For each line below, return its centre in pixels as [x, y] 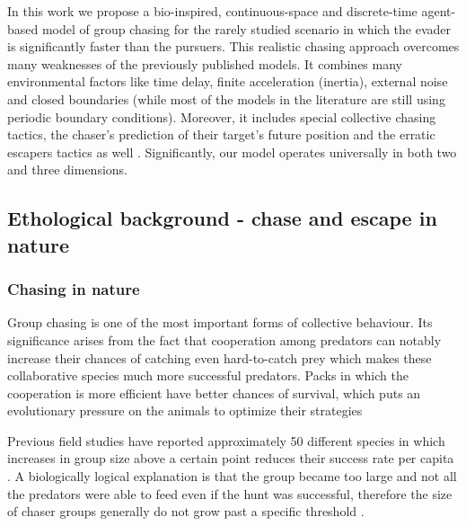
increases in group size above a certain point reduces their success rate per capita [231, 458]
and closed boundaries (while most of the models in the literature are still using [226, 98]
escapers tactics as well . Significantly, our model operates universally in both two [232, 152]
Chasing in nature [74, 289]
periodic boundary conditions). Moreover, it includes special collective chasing [222, 116]
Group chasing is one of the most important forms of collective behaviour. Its [220, 322]
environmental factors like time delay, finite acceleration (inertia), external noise [228, 81]
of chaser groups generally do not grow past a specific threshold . [186, 511]
